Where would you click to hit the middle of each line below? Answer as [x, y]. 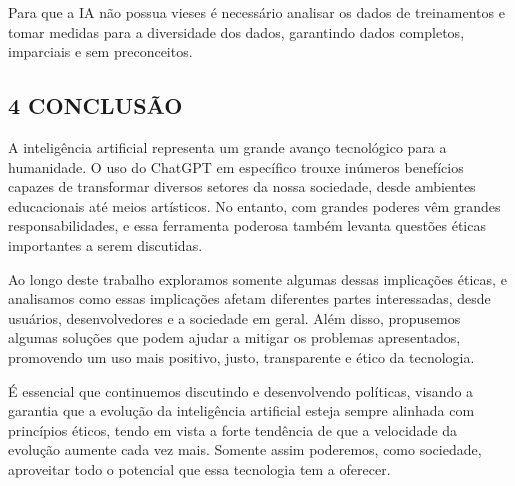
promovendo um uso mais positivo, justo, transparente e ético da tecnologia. [241, 356]
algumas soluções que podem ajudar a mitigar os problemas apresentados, [234, 337]
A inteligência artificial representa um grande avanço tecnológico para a [227, 146]
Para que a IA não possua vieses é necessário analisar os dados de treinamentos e [256, 12]
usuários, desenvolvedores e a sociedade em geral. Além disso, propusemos [234, 317]
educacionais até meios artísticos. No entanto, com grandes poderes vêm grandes [254, 205]
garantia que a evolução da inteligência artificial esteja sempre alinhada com [241, 410]
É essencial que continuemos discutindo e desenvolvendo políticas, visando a [241, 390]
